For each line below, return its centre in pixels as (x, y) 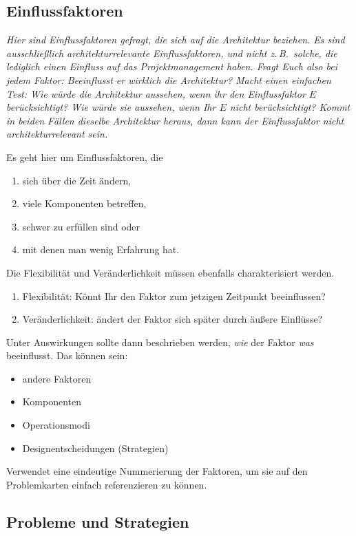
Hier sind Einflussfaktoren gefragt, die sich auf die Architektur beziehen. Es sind (176, 40)
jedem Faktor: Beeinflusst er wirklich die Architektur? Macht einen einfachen (169, 79)
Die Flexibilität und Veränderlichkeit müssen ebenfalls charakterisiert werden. (170, 272)
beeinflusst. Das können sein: (67, 355)
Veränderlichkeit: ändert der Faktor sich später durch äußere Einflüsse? (172, 319)
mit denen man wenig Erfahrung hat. (101, 249)
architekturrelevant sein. (57, 134)
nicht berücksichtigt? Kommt (290, 107)
